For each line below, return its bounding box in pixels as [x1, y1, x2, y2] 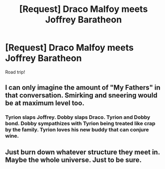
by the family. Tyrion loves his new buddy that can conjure [5, 126, 149, 133]
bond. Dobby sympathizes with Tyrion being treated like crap [5, 120, 156, 127]
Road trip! [5, 69, 25, 75]
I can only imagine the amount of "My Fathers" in [5, 84, 161, 92]
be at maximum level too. [5, 99, 84, 107]
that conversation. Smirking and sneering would [5, 91, 158, 100]
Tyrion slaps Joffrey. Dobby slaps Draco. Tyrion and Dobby [5, 114, 151, 121]
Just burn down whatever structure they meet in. [5, 148, 160, 156]
